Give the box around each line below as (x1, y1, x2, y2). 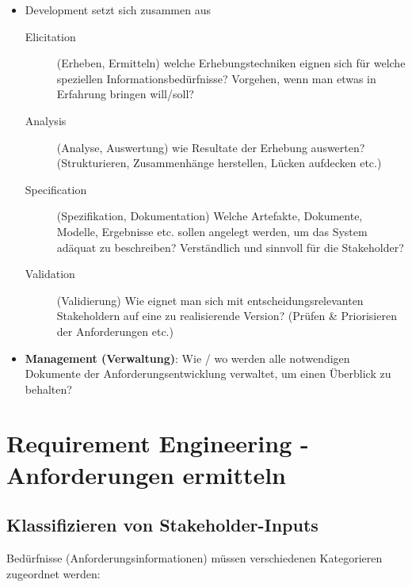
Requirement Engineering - (6, 427, 309, 459)
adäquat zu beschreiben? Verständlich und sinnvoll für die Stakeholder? (56, 238, 404, 255)
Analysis (25, 112, 67, 128)
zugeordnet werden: (6, 565, 101, 581)
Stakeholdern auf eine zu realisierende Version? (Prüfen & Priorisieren (56, 307, 397, 324)
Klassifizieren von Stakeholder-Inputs (6, 513, 319, 537)
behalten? (25, 380, 72, 397)
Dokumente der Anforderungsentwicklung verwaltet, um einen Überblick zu (25, 365, 391, 382)
